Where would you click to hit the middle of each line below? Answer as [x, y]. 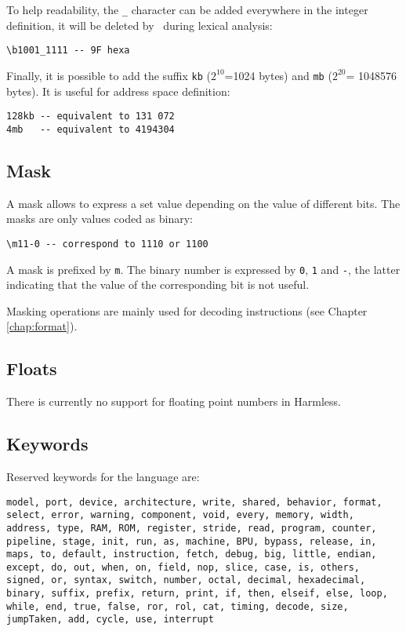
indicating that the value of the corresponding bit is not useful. [158, 284]
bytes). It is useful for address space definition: [118, 91]
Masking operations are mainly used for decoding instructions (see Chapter [187, 310]
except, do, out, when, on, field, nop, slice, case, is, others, [183, 567]
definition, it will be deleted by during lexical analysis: [140, 25]
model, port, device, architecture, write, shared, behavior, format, [194, 502]
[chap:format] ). [42, 326]
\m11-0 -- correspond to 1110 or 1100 [107, 244]
